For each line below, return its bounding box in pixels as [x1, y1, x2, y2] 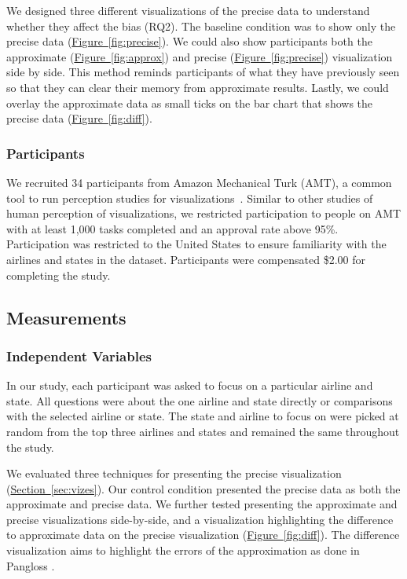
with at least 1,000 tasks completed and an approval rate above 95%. [6, 220, 339, 236]
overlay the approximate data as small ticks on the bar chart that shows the [6, 94, 373, 111]
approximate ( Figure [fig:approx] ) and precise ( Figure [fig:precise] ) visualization [6, 48, 393, 64]
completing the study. [6, 266, 111, 283]
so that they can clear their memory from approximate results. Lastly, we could [6, 79, 389, 95]
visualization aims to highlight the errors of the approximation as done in [6, 542, 360, 559]
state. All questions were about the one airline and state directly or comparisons [6, 392, 393, 409]
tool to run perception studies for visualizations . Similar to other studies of [6, 189, 373, 206]
